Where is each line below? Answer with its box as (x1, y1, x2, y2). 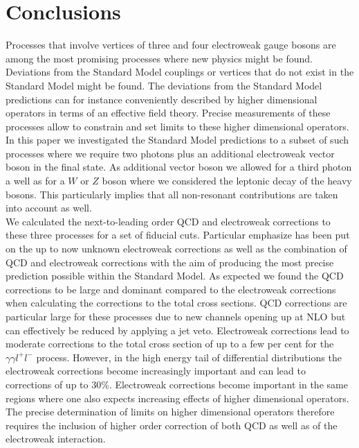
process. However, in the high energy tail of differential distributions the (36, 350, 342, 364)
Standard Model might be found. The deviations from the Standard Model (6, 78, 322, 92)
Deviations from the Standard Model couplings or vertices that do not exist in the (6, 64, 354, 79)
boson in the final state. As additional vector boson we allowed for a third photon (6, 160, 352, 174)
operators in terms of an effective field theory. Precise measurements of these (6, 105, 331, 120)
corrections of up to (6, 377, 89, 391)
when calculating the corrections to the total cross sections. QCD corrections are (6, 295, 347, 310)
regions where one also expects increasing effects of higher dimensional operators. (6, 390, 349, 405)
